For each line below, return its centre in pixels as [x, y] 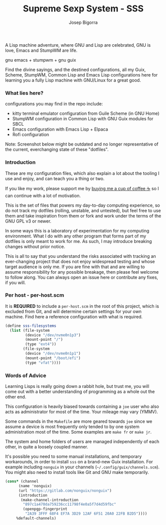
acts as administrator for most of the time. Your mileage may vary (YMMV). [82, 412]
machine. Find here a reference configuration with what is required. [74, 316]
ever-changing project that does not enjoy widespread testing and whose [80, 261]
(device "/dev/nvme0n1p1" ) [53, 354]
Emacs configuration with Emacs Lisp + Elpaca [60, 129]
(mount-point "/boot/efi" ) [53, 358]
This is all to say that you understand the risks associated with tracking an [81, 256]
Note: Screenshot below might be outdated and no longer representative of [82, 144]
